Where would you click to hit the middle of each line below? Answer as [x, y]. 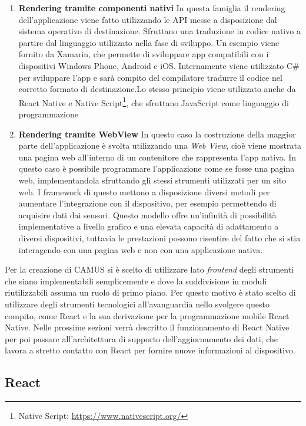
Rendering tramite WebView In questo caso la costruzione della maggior [157, 134]
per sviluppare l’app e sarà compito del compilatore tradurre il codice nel [150, 77]
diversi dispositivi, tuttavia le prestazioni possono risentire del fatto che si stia [159, 237]
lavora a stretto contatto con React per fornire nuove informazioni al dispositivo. [150, 350]
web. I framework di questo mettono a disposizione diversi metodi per [144, 191]
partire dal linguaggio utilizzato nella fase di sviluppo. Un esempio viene [149, 42]
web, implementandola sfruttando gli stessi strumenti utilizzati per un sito [152, 180]
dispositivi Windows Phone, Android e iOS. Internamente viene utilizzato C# [159, 65]
